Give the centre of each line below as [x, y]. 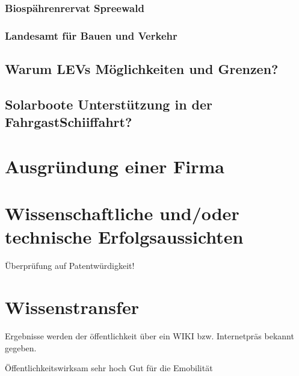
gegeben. [21, 347]
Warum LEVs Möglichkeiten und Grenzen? [142, 69]
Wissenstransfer [72, 307]
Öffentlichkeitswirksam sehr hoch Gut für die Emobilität [109, 368]
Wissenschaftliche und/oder [122, 213]
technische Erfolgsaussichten [124, 237]
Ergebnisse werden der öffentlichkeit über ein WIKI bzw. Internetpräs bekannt [149, 336]
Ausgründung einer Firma [115, 166]
